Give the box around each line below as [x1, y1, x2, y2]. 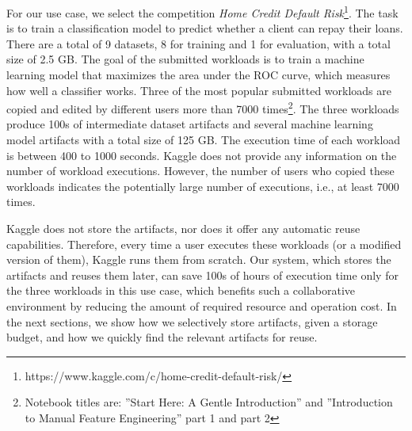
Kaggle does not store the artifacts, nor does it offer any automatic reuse [6, 220, 360, 237]
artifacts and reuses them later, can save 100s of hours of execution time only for [6, 266, 399, 283]
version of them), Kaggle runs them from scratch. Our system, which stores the [6, 251, 391, 268]
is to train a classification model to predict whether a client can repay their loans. [6, 20, 403, 36]
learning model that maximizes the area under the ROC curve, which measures [6, 67, 391, 83]
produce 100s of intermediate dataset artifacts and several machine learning [6, 116, 373, 132]
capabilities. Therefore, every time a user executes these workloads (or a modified [6, 235, 402, 252]
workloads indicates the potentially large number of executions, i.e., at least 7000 [6, 177, 399, 194]
